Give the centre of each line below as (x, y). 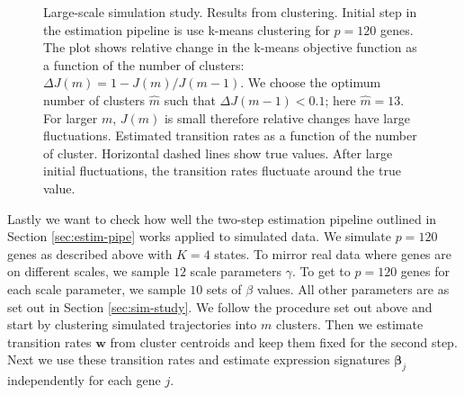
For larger (71, 117)
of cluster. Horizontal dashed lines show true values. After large (218, 153)
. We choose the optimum (311, 82)
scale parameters (236, 271)
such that (190, 99)
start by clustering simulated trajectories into (132, 324)
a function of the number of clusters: (144, 64)
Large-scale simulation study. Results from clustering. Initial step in (230, 12)
